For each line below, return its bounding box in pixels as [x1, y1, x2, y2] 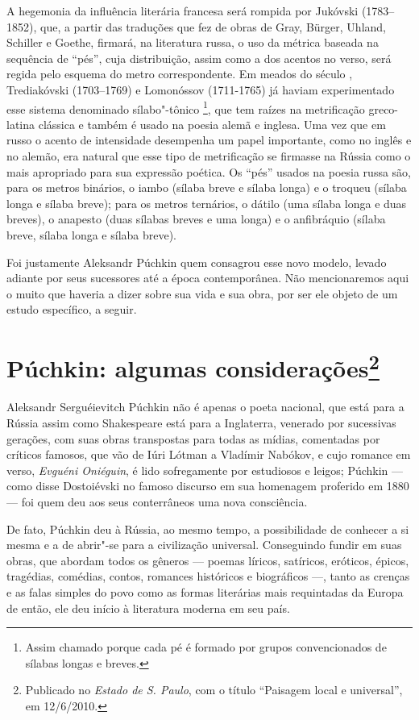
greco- [368, 100, 399, 117]
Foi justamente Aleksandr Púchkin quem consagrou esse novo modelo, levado [6, 253, 387, 270]
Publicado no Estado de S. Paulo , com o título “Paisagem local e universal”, [25, 681, 403, 698]
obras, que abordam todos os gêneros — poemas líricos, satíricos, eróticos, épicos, [6, 551, 409, 568]
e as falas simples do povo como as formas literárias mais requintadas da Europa [6, 583, 404, 600]
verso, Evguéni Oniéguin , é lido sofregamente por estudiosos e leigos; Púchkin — [6, 461, 404, 478]
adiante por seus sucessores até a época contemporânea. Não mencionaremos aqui [6, 269, 409, 286]
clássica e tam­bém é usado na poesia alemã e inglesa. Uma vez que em [38, 115, 386, 132]
